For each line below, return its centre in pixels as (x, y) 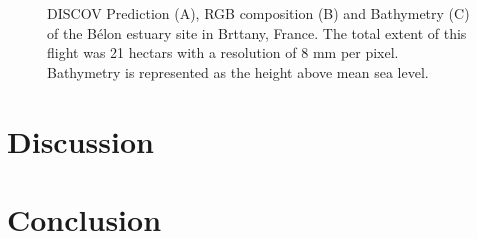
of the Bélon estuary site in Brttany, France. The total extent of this (257, 32)
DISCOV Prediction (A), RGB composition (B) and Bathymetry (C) (258, 13)
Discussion (80, 140)
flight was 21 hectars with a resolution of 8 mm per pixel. (223, 52)
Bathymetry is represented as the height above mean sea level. (238, 71)
